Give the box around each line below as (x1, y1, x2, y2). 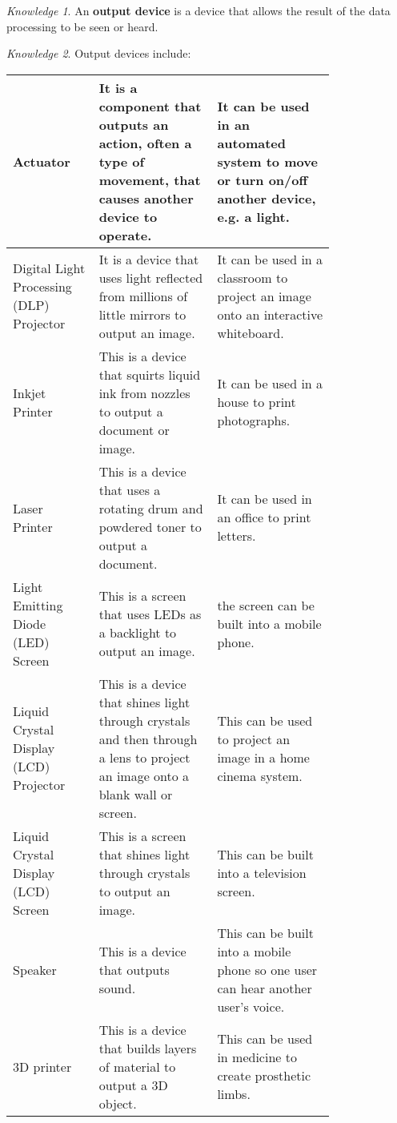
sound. (98, 978, 136, 997)
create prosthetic (217, 1066, 311, 1085)
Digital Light (13, 259, 86, 278)
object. (98, 1093, 137, 1113)
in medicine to (217, 1048, 297, 1067)
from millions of (98, 286, 188, 305)
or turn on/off (217, 170, 308, 189)
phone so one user (217, 960, 318, 979)
